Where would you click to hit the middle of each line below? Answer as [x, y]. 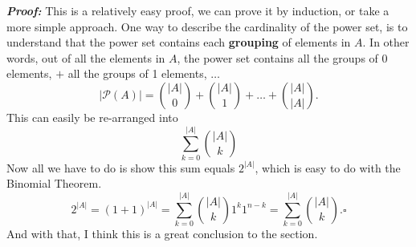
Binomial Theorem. [54, 183]
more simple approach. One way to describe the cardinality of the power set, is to [207, 26]
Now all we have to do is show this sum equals [121, 167]
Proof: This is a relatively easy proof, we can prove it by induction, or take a [198, 10]
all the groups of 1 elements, [137, 73]
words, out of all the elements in [86, 57]
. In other [386, 42]
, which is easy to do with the [328, 167]
